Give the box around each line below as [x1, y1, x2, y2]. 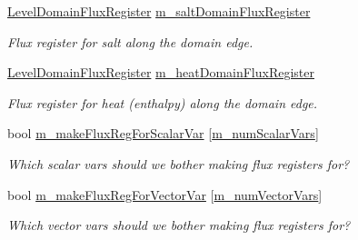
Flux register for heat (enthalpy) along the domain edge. [7, 93, 318, 112]
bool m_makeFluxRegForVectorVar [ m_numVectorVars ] [7, 185, 323, 204]
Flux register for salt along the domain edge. [7, 32, 254, 51]
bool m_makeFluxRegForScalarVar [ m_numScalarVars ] [7, 124, 319, 143]
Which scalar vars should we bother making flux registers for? [7, 154, 350, 173]
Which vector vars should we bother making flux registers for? [7, 215, 351, 235]
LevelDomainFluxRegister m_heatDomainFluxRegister [7, 63, 315, 82]
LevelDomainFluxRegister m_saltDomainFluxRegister [7, 2, 311, 20]
